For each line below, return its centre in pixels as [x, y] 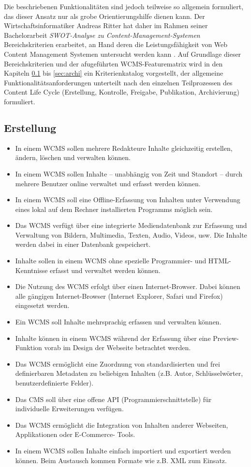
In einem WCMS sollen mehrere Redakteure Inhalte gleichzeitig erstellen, [124, 148]
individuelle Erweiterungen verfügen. [69, 409]
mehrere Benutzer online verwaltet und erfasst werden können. [108, 183]
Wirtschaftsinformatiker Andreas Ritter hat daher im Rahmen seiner [106, 25]
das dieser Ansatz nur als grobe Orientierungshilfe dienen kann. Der [104, 16]
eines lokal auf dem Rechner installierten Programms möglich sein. [114, 209]
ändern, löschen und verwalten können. [73, 157]
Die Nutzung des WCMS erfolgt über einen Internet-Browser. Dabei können [128, 286]
